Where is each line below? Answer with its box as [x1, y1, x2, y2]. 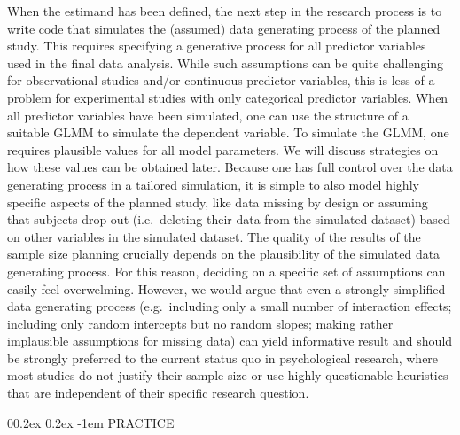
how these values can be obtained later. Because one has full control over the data [7, 158, 453, 176]
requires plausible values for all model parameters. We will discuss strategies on [7, 140, 439, 159]
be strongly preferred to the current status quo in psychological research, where [7, 348, 439, 367]
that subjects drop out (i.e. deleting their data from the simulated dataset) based [7, 210, 450, 229]
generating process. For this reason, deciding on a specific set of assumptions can [7, 261, 446, 280]
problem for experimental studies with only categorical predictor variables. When [7, 88, 448, 106]
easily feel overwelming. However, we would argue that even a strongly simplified [7, 279, 446, 298]
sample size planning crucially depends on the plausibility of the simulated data [7, 245, 441, 263]
